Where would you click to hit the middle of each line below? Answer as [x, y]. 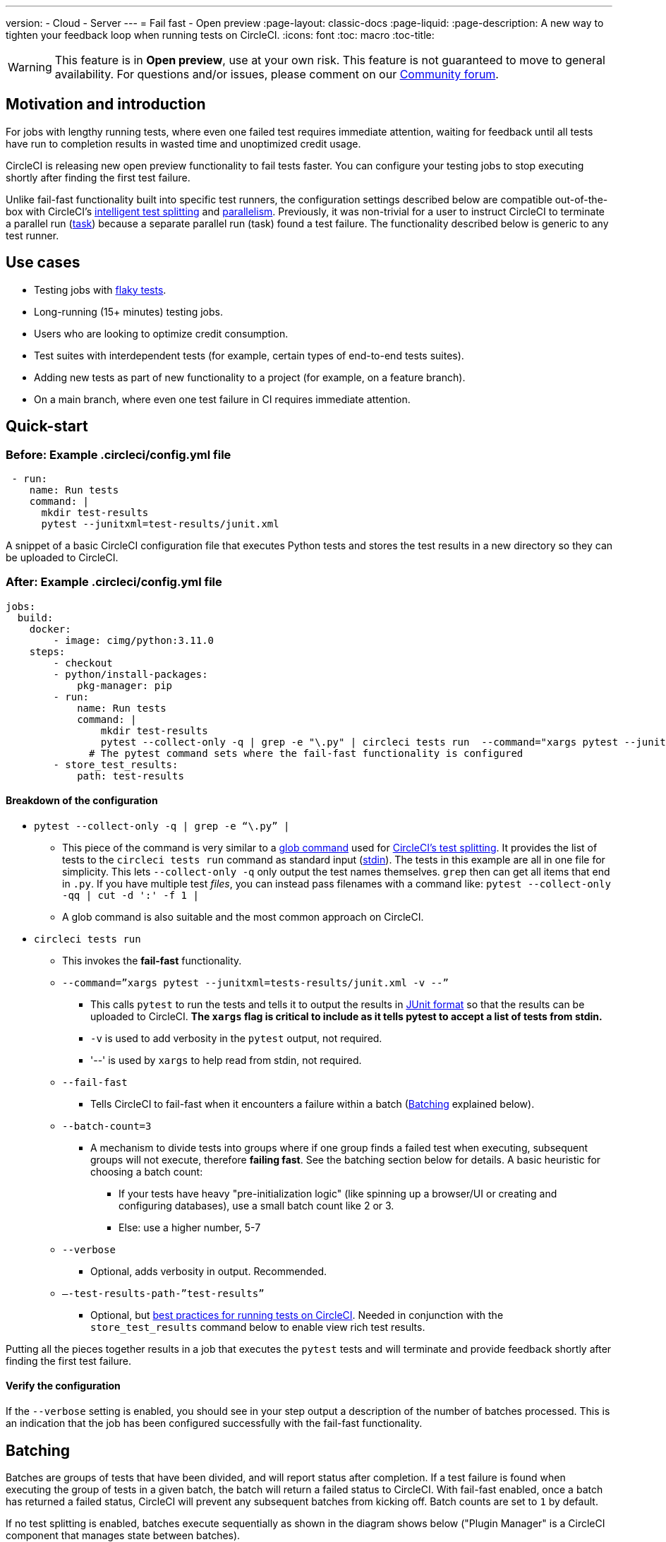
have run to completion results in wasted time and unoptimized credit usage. [183, 143]
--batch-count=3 [107, 1126]
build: [35, 617]
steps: [47, 651]
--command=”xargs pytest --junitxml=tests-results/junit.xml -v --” [255, 982]
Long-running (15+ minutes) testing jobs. [128, 311]
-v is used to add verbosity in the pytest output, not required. [236, 1038]
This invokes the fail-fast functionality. [152, 960]
